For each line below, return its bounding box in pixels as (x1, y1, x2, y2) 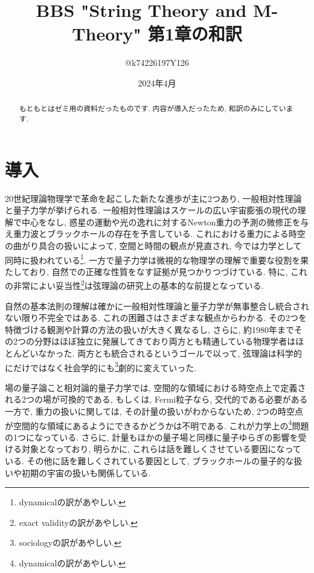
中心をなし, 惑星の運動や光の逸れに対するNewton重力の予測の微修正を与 (21, 215, 309, 228)
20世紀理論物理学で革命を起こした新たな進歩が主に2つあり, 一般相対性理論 (5, 192, 302, 204)
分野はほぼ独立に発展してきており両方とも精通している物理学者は (34, 335, 296, 348)
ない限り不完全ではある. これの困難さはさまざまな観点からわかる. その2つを (5, 311, 307, 324)
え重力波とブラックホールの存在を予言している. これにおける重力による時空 (5, 227, 306, 240)
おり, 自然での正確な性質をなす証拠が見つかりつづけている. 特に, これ (30, 265, 307, 277)
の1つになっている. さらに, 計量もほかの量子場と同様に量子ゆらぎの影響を (5, 430, 298, 443)
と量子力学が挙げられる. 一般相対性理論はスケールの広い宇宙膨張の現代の (5, 204, 298, 216)
